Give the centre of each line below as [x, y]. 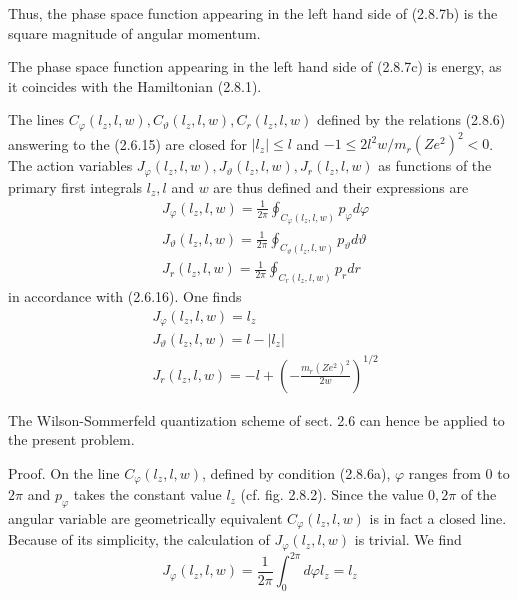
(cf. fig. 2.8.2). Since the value [332, 494]
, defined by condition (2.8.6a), [296, 472]
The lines [36, 119]
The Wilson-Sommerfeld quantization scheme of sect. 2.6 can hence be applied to [256, 419]
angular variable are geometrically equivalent [145, 518]
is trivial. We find [408, 539]
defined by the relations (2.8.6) [411, 119]
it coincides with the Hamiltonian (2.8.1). [135, 85]
